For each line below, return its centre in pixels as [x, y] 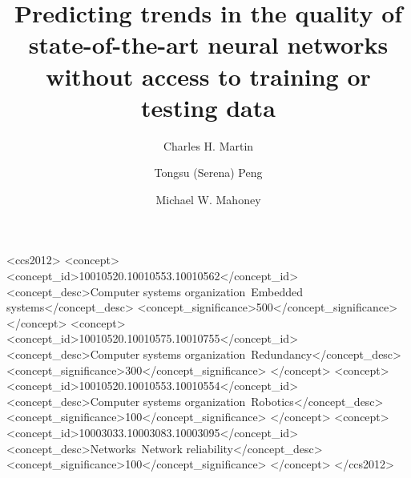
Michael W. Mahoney [208, 199]
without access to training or [208, 76]
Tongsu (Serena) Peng [208, 173]
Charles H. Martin [208, 145]
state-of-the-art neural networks [208, 44]
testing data [208, 107]
